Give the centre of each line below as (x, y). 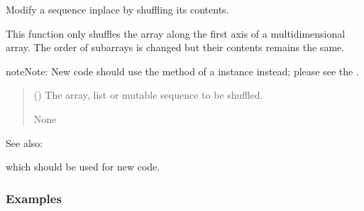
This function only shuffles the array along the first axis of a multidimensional (176, 33)
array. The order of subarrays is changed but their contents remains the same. (175, 47)
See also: (24, 142)
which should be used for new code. (83, 167)
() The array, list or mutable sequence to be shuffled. (148, 95)
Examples (34, 198)
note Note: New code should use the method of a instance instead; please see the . (182, 71)
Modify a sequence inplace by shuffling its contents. (117, 9)
